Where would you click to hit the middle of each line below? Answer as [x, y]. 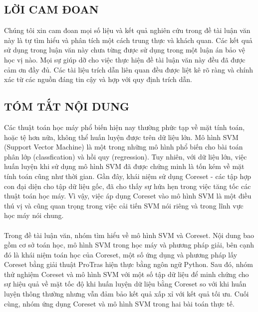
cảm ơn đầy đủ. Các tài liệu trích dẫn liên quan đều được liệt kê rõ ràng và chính [129, 69]
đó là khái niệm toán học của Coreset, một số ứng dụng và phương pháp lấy [121, 254]
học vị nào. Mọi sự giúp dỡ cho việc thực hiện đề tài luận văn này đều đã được [125, 59]
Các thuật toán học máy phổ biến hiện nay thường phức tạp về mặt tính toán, [125, 127]
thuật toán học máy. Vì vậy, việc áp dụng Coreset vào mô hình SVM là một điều [128, 196]
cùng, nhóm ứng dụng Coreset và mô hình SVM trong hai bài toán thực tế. [119, 303]
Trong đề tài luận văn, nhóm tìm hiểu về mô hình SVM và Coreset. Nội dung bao [129, 235]
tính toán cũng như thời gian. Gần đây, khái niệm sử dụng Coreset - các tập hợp [128, 176]
